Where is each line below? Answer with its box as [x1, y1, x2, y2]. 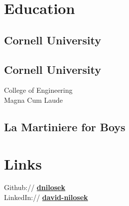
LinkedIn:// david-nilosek [4, 192, 88, 203]
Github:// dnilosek [4, 182, 65, 193]
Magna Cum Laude [4, 94, 63, 105]
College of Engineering [4, 85, 73, 95]
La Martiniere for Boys [4, 119, 126, 134]
